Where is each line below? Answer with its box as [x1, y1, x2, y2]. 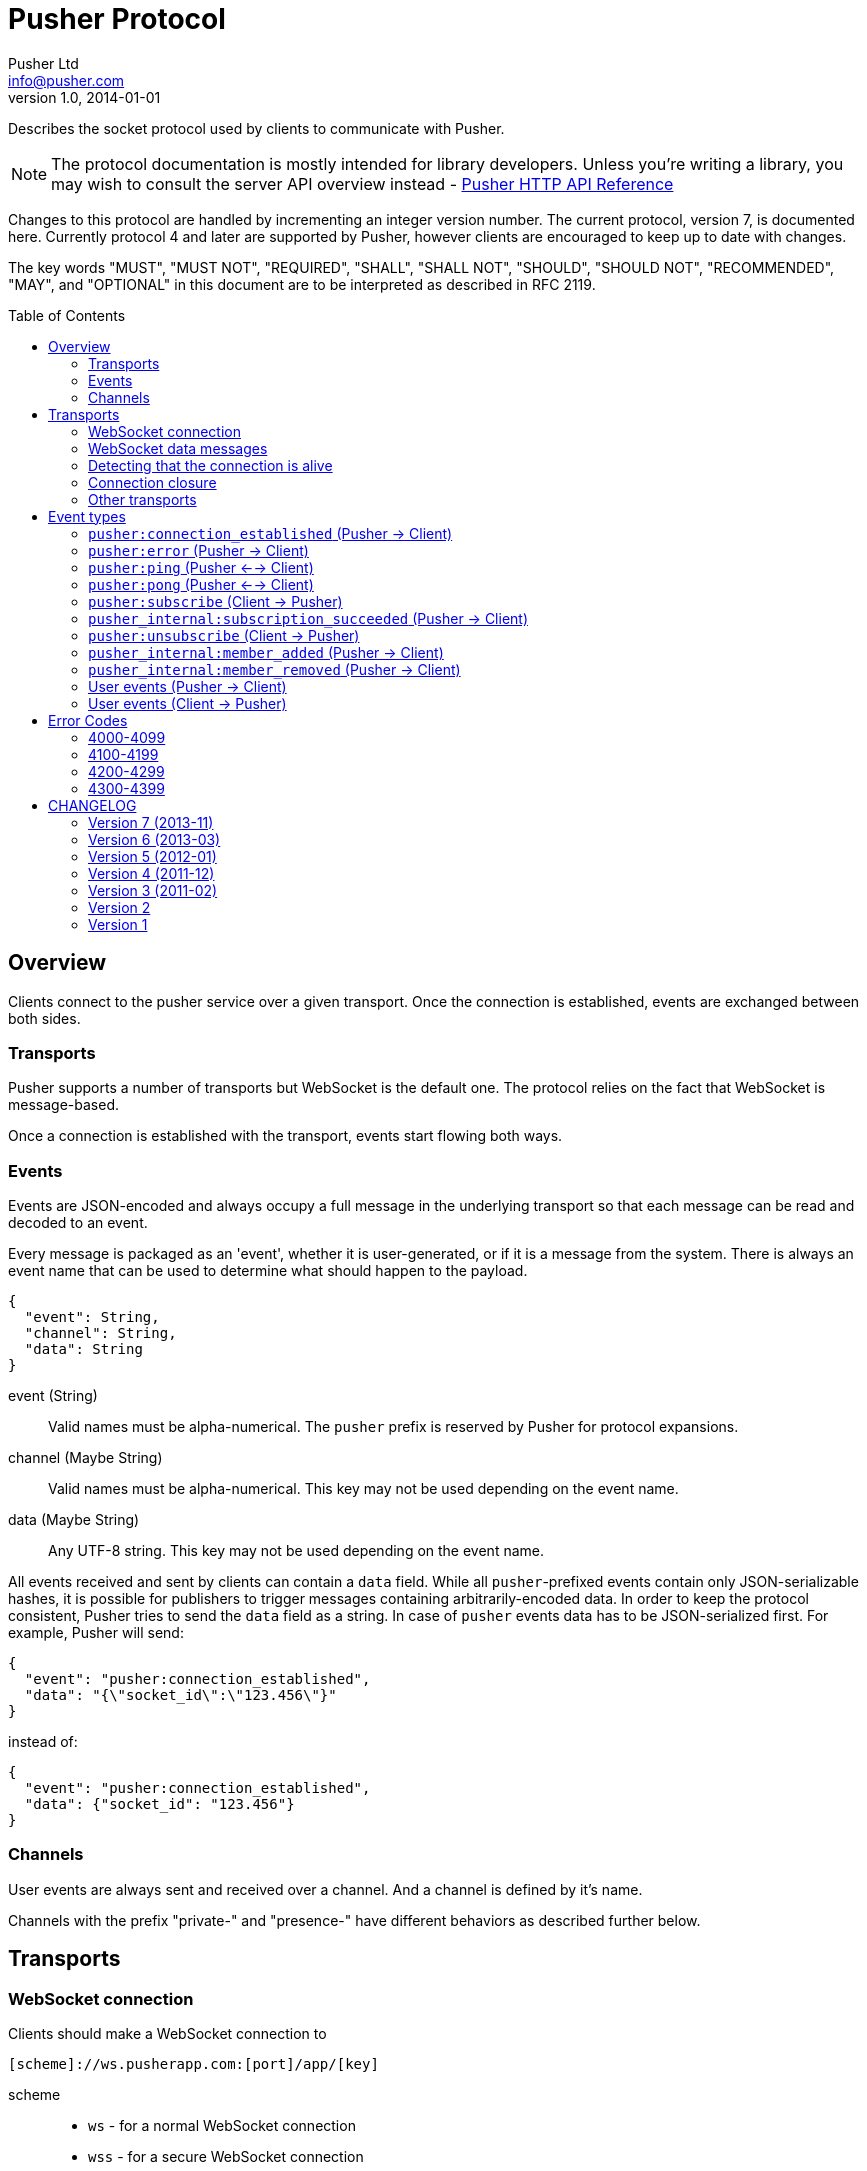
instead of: [8, 1733, 78, 1751]
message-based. [8, 1096, 119, 1114]
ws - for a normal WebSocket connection [88, 2117, 356, 2135]
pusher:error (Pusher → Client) [88, 541, 309, 559]
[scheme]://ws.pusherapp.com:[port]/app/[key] [8, 2056, 379, 2073]
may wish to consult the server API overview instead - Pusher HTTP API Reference [51, 173, 674, 194]
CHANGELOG [48, 796, 137, 814]
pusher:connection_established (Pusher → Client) [88, 524, 453, 542]
